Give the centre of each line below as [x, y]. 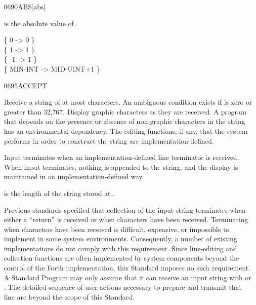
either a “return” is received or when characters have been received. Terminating [126, 219]
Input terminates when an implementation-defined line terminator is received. [122, 157]
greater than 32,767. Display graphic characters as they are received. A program [125, 111]
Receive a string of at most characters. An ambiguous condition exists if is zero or [128, 102]
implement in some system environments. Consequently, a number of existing [121, 239]
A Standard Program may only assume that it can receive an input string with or [128, 277]
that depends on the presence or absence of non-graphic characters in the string [125, 121]
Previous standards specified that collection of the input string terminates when [125, 210]
